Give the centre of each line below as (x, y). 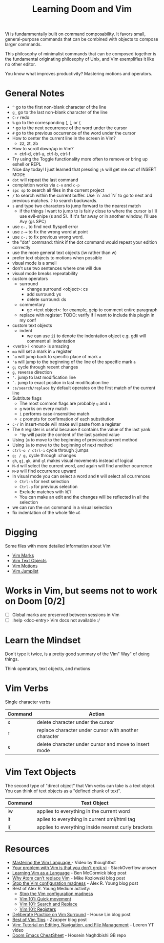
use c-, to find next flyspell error (45, 227)
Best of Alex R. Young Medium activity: (51, 888)
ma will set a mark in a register (42, 351)
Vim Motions (25, 566)
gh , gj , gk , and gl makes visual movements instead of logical (73, 460)
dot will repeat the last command (45, 180)
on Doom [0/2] (35, 601)
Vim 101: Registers (38, 909)
